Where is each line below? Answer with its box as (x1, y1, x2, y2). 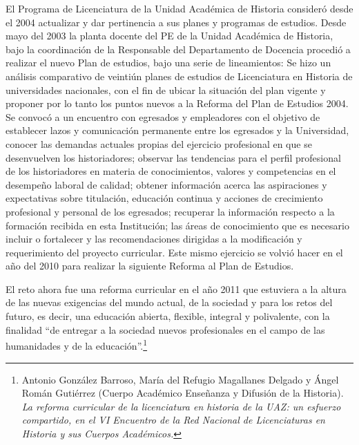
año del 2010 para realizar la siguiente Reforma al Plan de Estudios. (6, 258, 294, 273)
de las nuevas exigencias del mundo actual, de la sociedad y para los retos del (6, 295, 333, 310)
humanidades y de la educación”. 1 (6, 337, 148, 352)
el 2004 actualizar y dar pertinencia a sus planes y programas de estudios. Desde (6, 15, 347, 29)
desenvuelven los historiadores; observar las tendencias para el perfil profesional (6, 150, 341, 164)
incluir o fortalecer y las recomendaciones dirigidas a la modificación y (6, 231, 302, 246)
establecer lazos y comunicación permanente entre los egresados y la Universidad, (6, 123, 349, 138)
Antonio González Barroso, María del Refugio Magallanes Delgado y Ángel (21, 372, 339, 386)
